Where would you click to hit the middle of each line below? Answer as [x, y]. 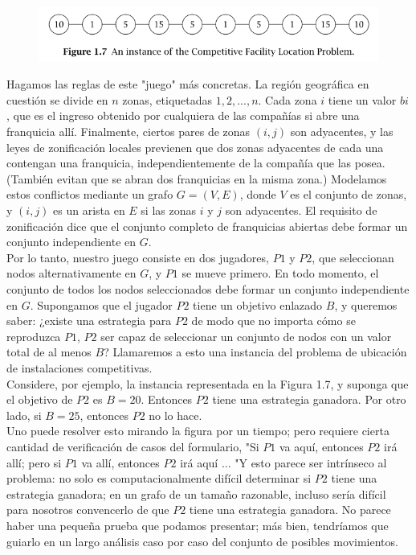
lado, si [24, 415]
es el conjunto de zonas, [349, 194]
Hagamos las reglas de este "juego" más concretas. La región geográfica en [188, 84]
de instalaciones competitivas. [80, 367]
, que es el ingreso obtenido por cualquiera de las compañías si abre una [183, 115]
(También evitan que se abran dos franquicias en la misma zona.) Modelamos [197, 178]
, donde [258, 194]
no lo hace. [175, 415]
